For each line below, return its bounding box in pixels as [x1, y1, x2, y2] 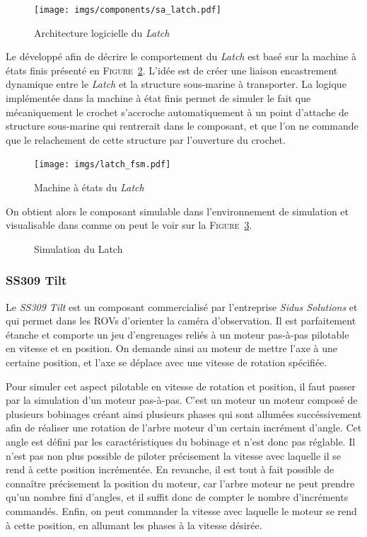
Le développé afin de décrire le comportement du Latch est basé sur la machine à [6, 49, 356, 64]
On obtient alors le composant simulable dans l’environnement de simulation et [6, 203, 349, 218]
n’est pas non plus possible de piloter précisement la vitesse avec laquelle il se [6, 448, 341, 463]
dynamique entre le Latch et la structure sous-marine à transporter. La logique [6, 77, 346, 91]
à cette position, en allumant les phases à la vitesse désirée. [6, 517, 262, 532]
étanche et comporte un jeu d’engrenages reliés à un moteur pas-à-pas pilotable [6, 327, 349, 341]
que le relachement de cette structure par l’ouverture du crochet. [6, 132, 286, 147]
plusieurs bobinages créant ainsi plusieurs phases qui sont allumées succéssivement [6, 406, 362, 421]
